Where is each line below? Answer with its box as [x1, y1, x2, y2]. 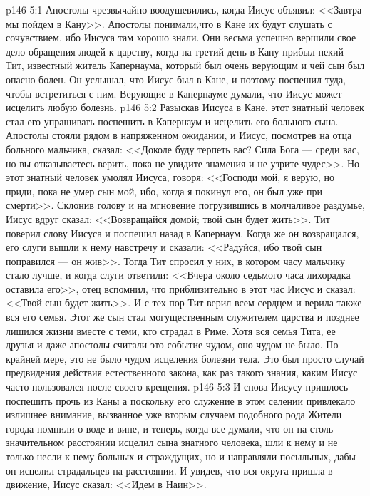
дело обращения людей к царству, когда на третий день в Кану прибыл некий [6, 43, 344, 58]
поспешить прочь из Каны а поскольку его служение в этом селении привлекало [6, 393, 356, 408]
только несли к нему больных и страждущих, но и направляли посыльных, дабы [6, 449, 356, 463]
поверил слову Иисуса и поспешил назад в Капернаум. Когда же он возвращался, [6, 225, 359, 240]
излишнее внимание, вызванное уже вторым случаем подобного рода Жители [6, 407, 342, 422]
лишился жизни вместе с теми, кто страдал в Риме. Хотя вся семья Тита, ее [6, 323, 336, 338]
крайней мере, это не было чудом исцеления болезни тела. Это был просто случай [6, 351, 364, 366]
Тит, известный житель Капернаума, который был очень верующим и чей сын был [6, 58, 365, 73]
